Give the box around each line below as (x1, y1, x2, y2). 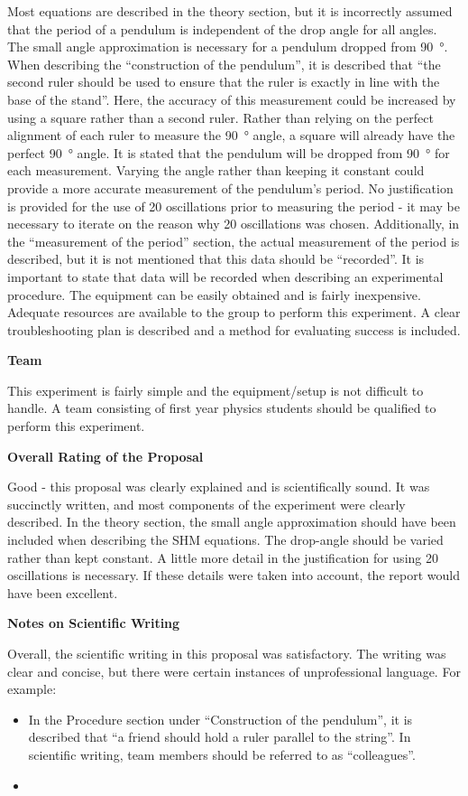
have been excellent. (7, 583, 118, 602)
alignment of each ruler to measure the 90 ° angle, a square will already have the (7, 126, 455, 145)
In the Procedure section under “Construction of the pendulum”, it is (28, 709, 413, 728)
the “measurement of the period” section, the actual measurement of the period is (7, 231, 460, 250)
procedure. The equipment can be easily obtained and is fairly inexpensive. (7, 285, 421, 304)
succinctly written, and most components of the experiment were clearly (7, 494, 406, 513)
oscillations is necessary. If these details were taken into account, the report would (7, 566, 460, 585)
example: (7, 679, 57, 698)
